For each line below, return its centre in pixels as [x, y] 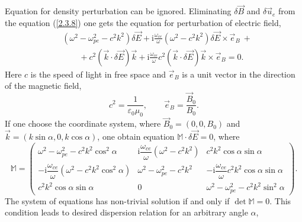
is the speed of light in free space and [98, 74]
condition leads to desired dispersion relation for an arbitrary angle [126, 212]
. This [280, 200]
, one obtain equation [136, 136]
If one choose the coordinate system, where [83, 123]
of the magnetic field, [43, 86]
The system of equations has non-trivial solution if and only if [117, 200]
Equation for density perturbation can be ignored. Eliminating [118, 11]
